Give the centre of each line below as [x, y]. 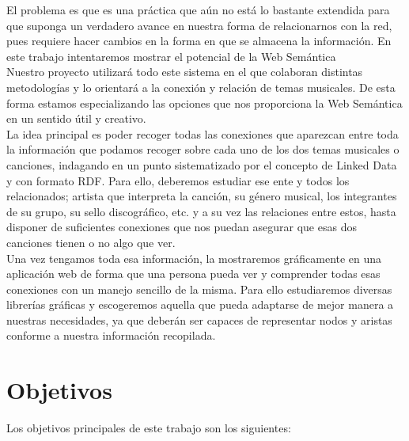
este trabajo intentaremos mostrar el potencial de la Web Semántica [171, 56]
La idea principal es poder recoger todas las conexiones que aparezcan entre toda [203, 133]
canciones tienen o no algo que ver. [91, 242]
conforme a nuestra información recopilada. [111, 335]
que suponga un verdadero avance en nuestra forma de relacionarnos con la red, [199, 25]
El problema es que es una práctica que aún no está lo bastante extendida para [198, 10]
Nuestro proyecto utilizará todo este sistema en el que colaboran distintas [185, 72]
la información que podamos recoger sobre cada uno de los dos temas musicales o [203, 149]
